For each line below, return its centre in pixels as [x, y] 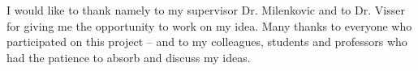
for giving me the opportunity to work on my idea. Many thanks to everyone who [209, 25]
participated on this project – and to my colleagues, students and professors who [207, 42]
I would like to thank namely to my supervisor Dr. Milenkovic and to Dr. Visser [206, 10]
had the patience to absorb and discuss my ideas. [129, 57]
